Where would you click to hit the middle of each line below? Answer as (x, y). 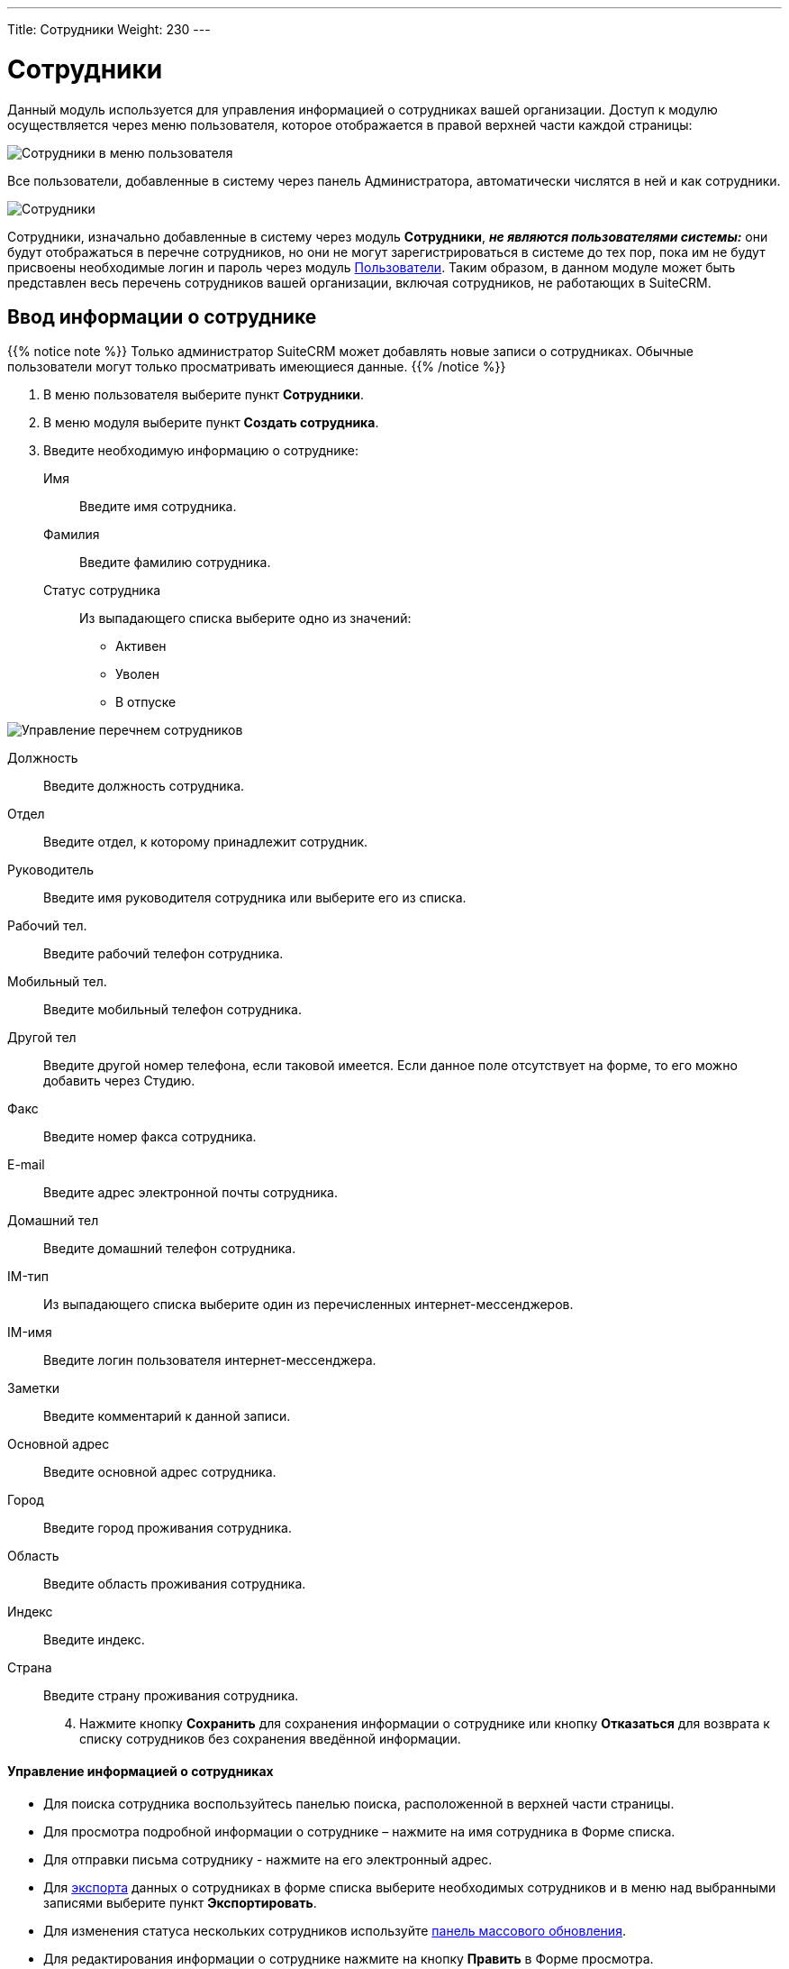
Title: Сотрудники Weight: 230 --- (109, 29)
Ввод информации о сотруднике (162, 316)
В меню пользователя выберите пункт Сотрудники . (204, 395)
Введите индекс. (94, 1640)
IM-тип (28, 1277)
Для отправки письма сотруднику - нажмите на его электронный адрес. (268, 1859)
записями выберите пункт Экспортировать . (180, 1902)
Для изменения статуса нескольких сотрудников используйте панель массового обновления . (335, 1930)
